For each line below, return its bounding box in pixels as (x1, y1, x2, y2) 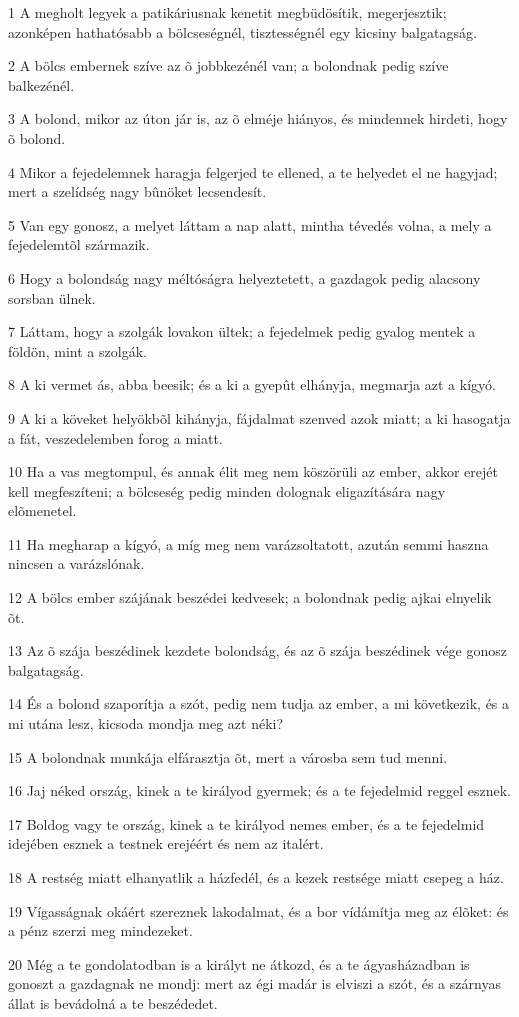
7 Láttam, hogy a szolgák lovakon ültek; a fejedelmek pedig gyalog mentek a (8, 321, 476, 342)
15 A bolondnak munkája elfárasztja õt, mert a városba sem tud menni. (8, 746, 448, 767)
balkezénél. (8, 74, 75, 95)
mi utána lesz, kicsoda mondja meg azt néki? (8, 713, 284, 734)
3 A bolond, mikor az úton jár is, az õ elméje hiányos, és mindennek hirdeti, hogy (8, 108, 508, 129)
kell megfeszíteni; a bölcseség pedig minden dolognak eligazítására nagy (8, 480, 446, 501)
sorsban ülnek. (8, 287, 96, 308)
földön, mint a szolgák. (8, 340, 147, 361)
